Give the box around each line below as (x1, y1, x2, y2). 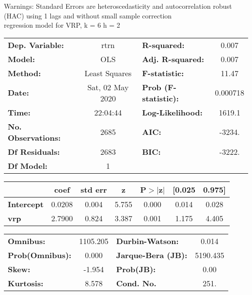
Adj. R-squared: (142, 53, 205, 65)
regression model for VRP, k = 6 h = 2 (4, 20, 120, 30)
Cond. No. (116, 277, 157, 289)
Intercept (8, 198, 44, 210)
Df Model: (8, 160, 47, 171)
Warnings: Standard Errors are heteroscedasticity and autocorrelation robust (4, 1, 232, 11)
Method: (8, 67, 41, 79)
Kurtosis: (8, 277, 44, 289)
